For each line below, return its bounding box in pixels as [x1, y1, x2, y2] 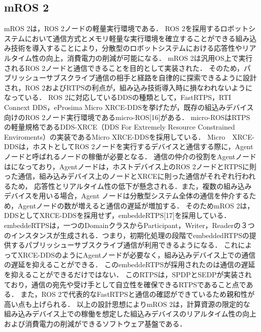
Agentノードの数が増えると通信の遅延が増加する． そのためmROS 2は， [18, 200, 254, 210]
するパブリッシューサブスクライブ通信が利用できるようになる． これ [11, 240, 238, 250]
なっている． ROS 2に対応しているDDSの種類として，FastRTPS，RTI [4, 92, 231, 102]
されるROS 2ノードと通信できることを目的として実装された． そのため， [4, 62, 244, 73]
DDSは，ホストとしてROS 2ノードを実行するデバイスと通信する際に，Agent [4, 141, 253, 152]
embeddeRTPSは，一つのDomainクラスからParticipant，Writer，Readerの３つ [4, 220, 255, 231]
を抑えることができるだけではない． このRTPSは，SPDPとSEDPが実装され [4, 269, 252, 280]
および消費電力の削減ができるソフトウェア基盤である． [4, 318, 187, 329]
